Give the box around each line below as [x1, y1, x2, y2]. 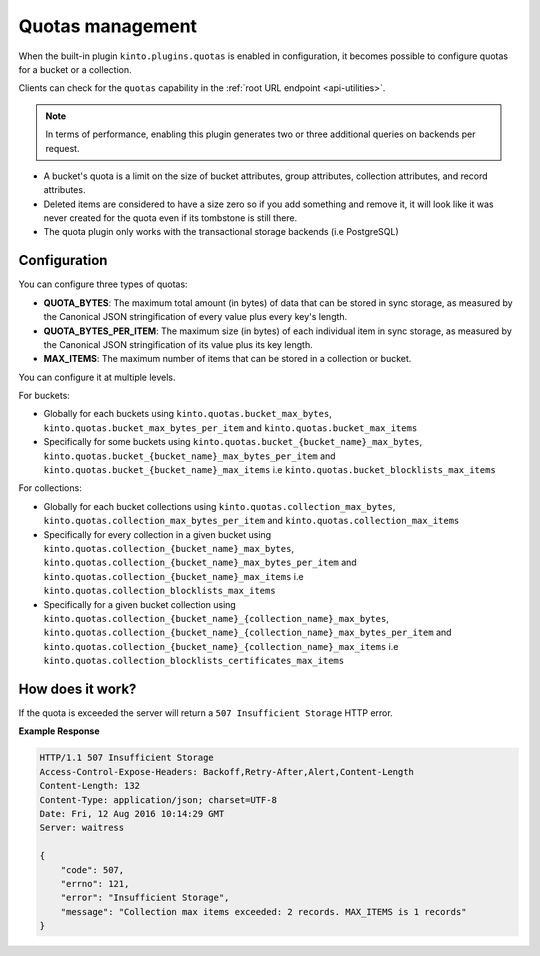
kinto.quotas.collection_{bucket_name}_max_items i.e [43, 570, 304, 582]
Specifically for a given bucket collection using [43, 598, 237, 610]
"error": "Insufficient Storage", [60, 892, 230, 904]
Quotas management [18, 15, 198, 37]
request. [45, 142, 80, 154]
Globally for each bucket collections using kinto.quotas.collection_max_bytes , [43, 500, 396, 512]
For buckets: [18, 390, 70, 402]
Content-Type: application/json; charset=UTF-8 [39, 794, 277, 805]
